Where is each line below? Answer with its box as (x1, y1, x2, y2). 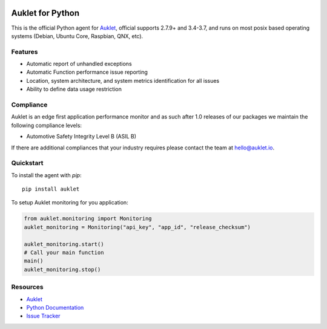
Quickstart (11, 159, 44, 168)
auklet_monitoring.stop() (24, 266, 101, 273)
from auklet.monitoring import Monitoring (24, 215, 152, 222)
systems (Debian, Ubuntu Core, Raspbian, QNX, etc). (11, 32, 144, 39)
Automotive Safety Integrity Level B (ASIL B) (26, 133, 136, 140)
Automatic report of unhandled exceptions (26, 60, 133, 68)
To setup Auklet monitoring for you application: (11, 199, 128, 206)
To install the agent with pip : (11, 171, 82, 178)
